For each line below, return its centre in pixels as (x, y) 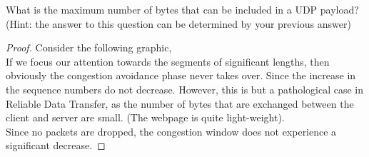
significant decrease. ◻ (56, 145)
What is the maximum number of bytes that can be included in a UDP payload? (182, 9)
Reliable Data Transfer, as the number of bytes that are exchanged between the (180, 103)
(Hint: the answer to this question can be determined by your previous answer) (178, 23)
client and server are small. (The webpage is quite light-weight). (145, 117)
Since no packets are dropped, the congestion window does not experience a (171, 131)
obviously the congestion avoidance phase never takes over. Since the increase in (181, 75)
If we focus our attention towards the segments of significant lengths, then (168, 61)
